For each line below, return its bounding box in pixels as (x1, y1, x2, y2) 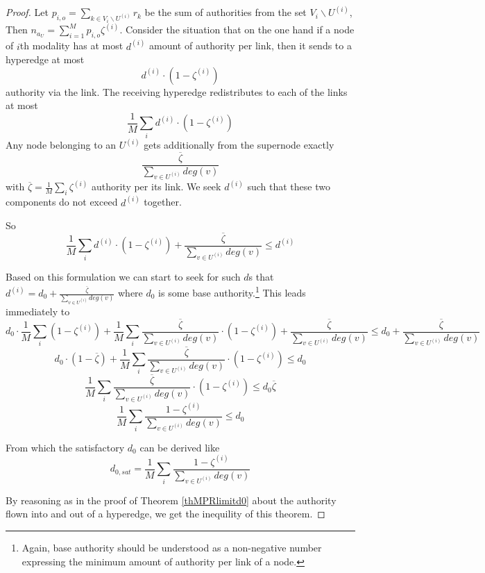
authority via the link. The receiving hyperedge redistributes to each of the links (6, 84, 348, 99)
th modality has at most (19, 38, 124, 53)
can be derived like (139, 440, 220, 454)
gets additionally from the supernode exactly (144, 138, 334, 152)
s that (248, 269, 274, 283)
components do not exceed (6, 194, 118, 209)
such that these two (247, 179, 330, 194)
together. (144, 194, 182, 209)
